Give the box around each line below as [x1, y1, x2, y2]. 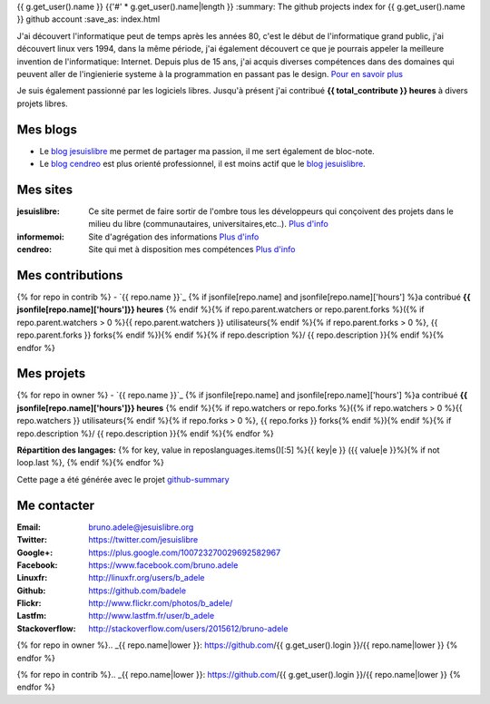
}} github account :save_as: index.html [16, 14, 161, 24]
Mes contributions [16, 268, 123, 283]
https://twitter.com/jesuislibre [88, 534, 199, 545]
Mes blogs [16, 122, 77, 137]
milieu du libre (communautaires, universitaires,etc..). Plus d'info [88, 219, 328, 230]
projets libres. [16, 98, 68, 109]
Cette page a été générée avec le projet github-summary [16, 474, 230, 484]
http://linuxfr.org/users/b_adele [88, 572, 205, 583]
